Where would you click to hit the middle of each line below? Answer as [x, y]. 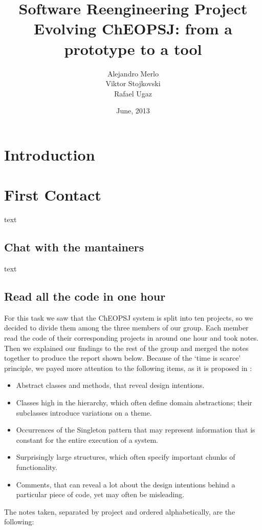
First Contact [53, 195]
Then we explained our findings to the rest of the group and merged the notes [126, 348]
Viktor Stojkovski [133, 83]
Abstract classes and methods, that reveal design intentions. [110, 385]
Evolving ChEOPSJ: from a [133, 28]
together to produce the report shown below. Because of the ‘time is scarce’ [123, 358]
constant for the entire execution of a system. [87, 439]
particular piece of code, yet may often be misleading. [100, 494]
